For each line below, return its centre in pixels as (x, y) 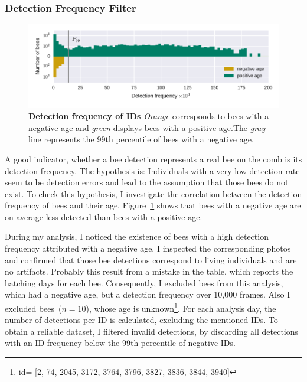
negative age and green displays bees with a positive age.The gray (147, 127)
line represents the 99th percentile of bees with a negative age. (141, 139)
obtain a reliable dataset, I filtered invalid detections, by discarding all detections (152, 331)
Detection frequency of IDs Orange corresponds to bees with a (149, 116)
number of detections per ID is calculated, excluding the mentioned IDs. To (141, 320)
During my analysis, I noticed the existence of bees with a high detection (137, 236)
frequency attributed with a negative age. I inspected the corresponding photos (148, 248)
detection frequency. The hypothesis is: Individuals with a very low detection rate (152, 170)
